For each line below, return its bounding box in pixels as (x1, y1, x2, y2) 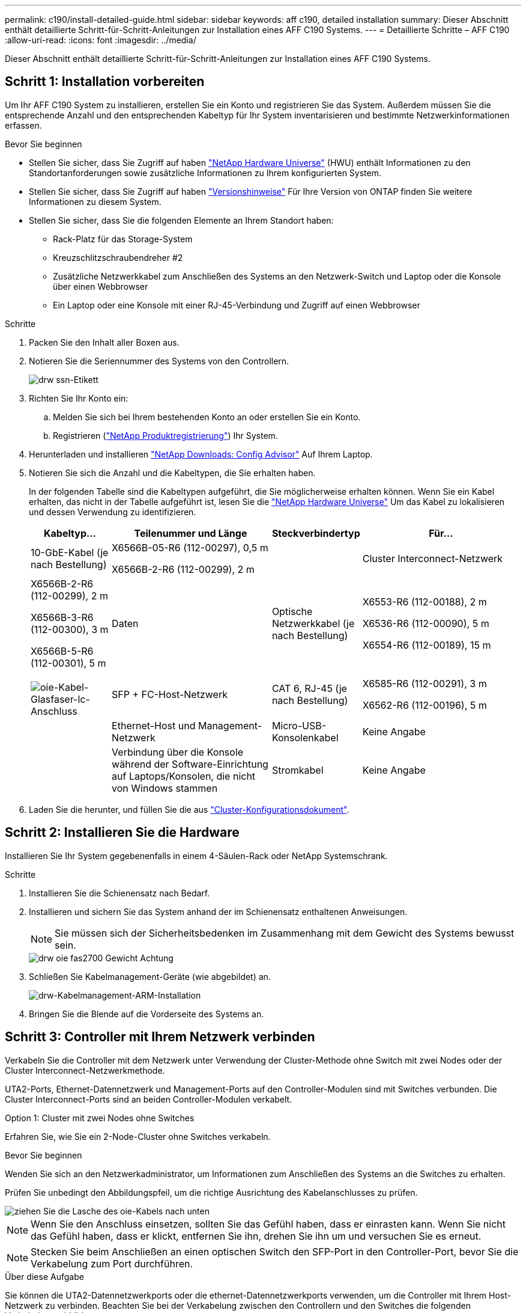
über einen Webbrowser (53, 281, 148, 292)
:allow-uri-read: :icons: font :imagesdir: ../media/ (5, 35, 196, 45)
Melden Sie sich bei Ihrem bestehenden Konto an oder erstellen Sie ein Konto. (53, 411, 361, 422)
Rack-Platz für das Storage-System (53, 233, 193, 244)
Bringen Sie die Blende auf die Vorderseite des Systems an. (29, 1008, 264, 1019)
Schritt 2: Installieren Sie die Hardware (5, 825, 240, 840)
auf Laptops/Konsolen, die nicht (112, 770, 256, 782)
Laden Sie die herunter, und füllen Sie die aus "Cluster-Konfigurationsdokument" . (29, 804, 349, 815)
